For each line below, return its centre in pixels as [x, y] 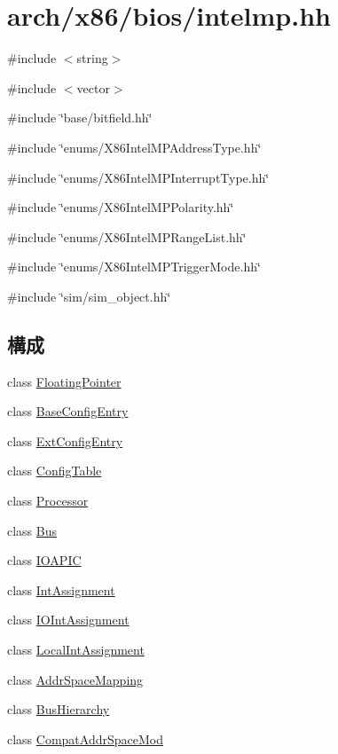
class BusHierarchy [59, 709]
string [92, 58]
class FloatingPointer [64, 381]
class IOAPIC [44, 560]
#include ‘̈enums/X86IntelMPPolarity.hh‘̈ [121, 207]
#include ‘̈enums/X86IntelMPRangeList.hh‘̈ [127, 236]
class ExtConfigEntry [65, 440]
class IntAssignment [61, 589]
